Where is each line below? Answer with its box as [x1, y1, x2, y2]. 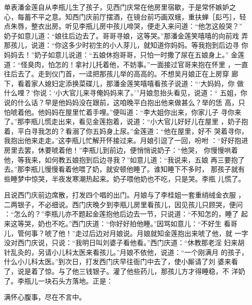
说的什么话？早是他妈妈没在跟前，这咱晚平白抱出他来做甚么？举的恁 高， [4, 97, 238, 107]
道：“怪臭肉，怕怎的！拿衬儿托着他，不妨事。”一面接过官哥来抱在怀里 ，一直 [4, 59, 248, 69]
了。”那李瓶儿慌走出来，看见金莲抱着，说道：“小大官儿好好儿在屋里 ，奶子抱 [4, 116, 248, 126]
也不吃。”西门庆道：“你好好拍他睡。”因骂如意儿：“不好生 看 [44, 218, 231, 229]
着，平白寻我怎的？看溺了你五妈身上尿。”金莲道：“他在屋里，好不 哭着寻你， [4, 126, 248, 136]
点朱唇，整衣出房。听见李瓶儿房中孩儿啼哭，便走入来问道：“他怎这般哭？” [4, 21, 243, 31]
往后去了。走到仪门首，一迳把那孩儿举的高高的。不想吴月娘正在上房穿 [4, 69, 229, 79]
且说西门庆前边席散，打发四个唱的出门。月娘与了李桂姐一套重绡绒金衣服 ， [4, 190, 245, 200]
